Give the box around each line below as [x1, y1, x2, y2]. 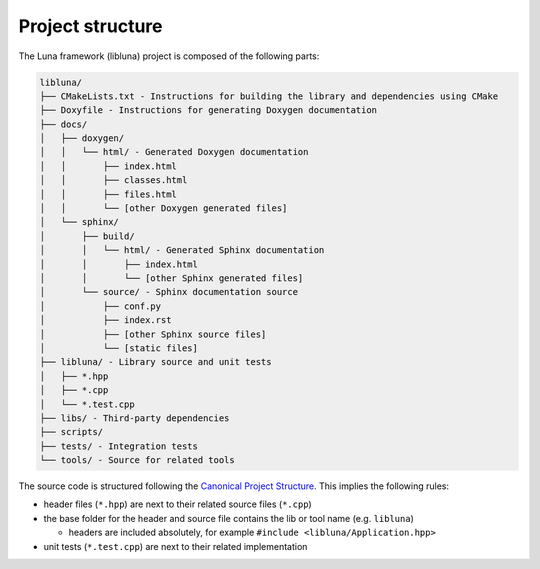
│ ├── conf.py [39, 300, 162, 312]
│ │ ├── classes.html [39, 175, 188, 186]
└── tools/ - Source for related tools [39, 455, 235, 466]
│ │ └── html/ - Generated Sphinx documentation [39, 245, 325, 256]
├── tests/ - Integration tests [39, 440, 199, 452]
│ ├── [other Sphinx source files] [39, 328, 267, 340]
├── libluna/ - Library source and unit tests [39, 356, 272, 368]
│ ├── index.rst [39, 315, 172, 326]
